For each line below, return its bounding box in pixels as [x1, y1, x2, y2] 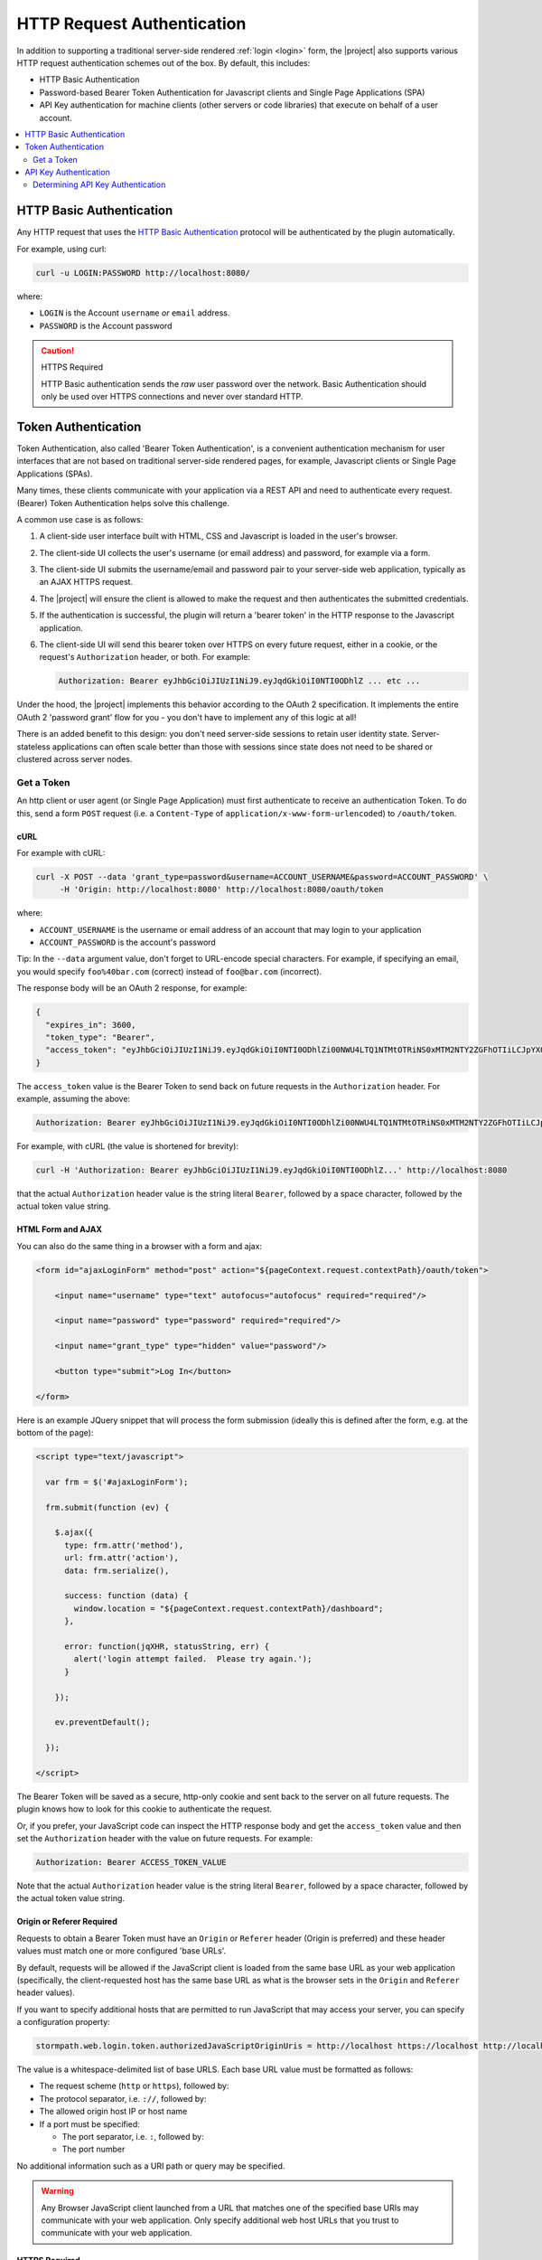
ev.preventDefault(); [54, 1718, 151, 1728]
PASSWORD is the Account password [39, 320, 173, 331]
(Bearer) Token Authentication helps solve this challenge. [16, 497, 230, 508]
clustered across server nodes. [16, 753, 133, 764]
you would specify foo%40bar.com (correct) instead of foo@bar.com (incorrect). [16, 965, 322, 976]
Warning [41, 2186, 74, 2197]
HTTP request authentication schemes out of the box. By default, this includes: [16, 57, 311, 68]
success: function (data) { [64, 1591, 189, 1601]
